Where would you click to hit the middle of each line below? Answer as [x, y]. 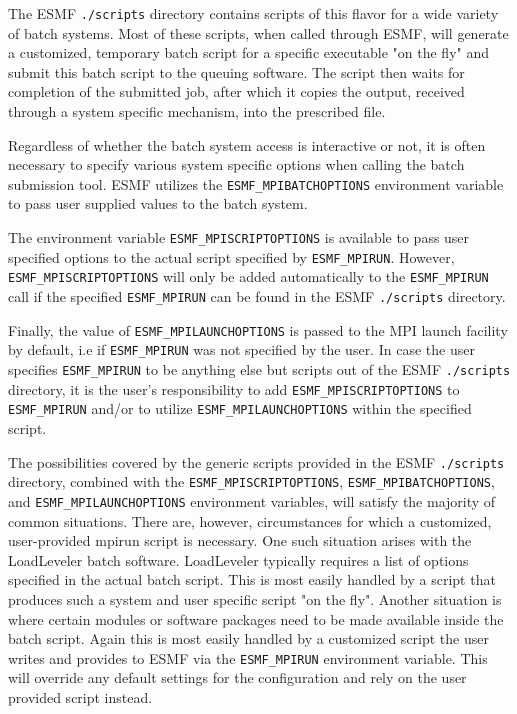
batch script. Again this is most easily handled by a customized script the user [248, 638]
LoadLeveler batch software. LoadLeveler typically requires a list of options [238, 559]
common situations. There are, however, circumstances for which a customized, [250, 520]
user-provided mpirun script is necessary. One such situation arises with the [240, 540]
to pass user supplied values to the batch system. [158, 203]
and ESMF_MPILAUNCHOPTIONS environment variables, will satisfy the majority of [252, 500]
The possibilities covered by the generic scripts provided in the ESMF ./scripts [256, 461]
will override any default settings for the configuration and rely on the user [237, 677]
